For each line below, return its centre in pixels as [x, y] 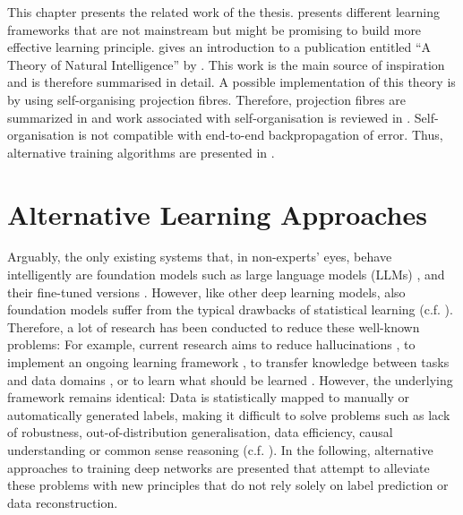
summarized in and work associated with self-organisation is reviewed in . [209, 117]
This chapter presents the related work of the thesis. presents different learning [223, 12]
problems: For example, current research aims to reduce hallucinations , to [211, 344]
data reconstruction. [63, 502]
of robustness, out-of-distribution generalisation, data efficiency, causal [200, 432]
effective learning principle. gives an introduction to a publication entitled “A [219, 47]
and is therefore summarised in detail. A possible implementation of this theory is [231, 82]
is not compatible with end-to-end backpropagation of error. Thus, [261, 135]
